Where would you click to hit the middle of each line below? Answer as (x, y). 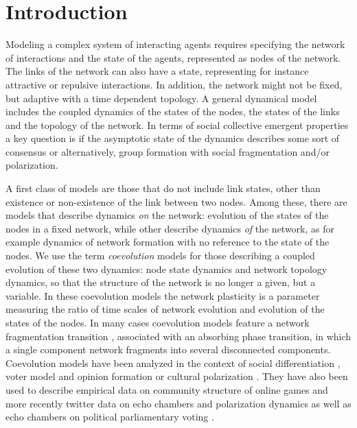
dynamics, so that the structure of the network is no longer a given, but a (161, 282)
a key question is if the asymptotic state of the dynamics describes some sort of (173, 138)
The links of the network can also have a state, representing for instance (157, 71)
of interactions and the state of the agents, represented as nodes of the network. (173, 57)
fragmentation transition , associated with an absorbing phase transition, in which (178, 336)
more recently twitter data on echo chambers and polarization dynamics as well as (178, 403)
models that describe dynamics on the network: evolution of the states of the (167, 215)
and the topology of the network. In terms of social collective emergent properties (177, 124)
